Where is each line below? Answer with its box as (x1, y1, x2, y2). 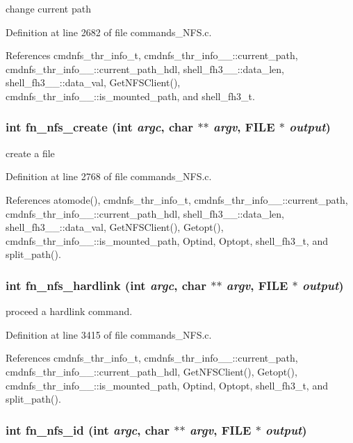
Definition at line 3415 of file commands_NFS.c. (6, 327, 212, 341)
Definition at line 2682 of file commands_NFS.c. (6, 24, 212, 39)
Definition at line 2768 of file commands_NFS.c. (6, 169, 212, 184)
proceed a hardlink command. (6, 304, 133, 319)
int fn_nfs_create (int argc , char (6, 118, 194, 136)
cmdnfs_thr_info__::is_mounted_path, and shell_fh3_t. (6, 88, 255, 103)
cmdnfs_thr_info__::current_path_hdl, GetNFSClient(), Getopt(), (6, 364, 297, 378)
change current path (6, 1, 91, 15)
